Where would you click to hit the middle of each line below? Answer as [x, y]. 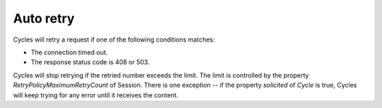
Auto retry [44, 18]
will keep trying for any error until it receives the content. [95, 95]
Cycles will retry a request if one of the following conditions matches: [114, 40]
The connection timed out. [69, 52]
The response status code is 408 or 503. [90, 62]
